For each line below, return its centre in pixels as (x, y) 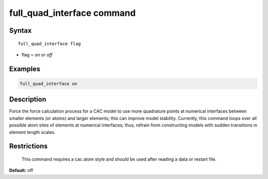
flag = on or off (37, 55)
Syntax (20, 30)
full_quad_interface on (49, 84)
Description (28, 99)
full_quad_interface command (72, 13)
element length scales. (32, 132)
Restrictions (29, 146)
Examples (25, 69)
